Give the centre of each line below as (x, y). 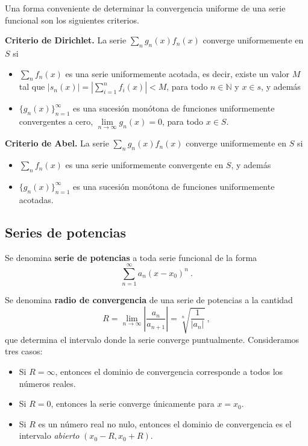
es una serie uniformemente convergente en (144, 165)
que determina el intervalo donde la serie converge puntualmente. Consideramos (152, 339)
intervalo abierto (49, 435)
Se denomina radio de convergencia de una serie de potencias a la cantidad (149, 300)
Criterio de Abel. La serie (57, 143)
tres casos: (24, 351)
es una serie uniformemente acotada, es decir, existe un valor (178, 73)
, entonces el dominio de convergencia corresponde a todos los (169, 371)
